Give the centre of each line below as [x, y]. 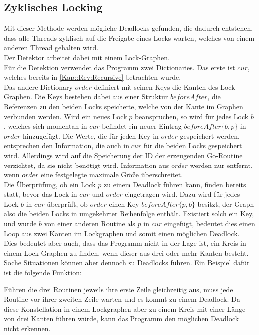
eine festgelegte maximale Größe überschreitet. [112, 175]
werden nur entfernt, [221, 165]
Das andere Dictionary [38, 86]
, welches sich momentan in [46, 126]
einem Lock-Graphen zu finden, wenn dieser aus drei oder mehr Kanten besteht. [126, 252]
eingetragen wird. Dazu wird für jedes [182, 194]
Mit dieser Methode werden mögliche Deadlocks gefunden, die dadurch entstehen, [129, 28]
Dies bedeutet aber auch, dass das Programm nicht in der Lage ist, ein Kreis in [125, 243]
